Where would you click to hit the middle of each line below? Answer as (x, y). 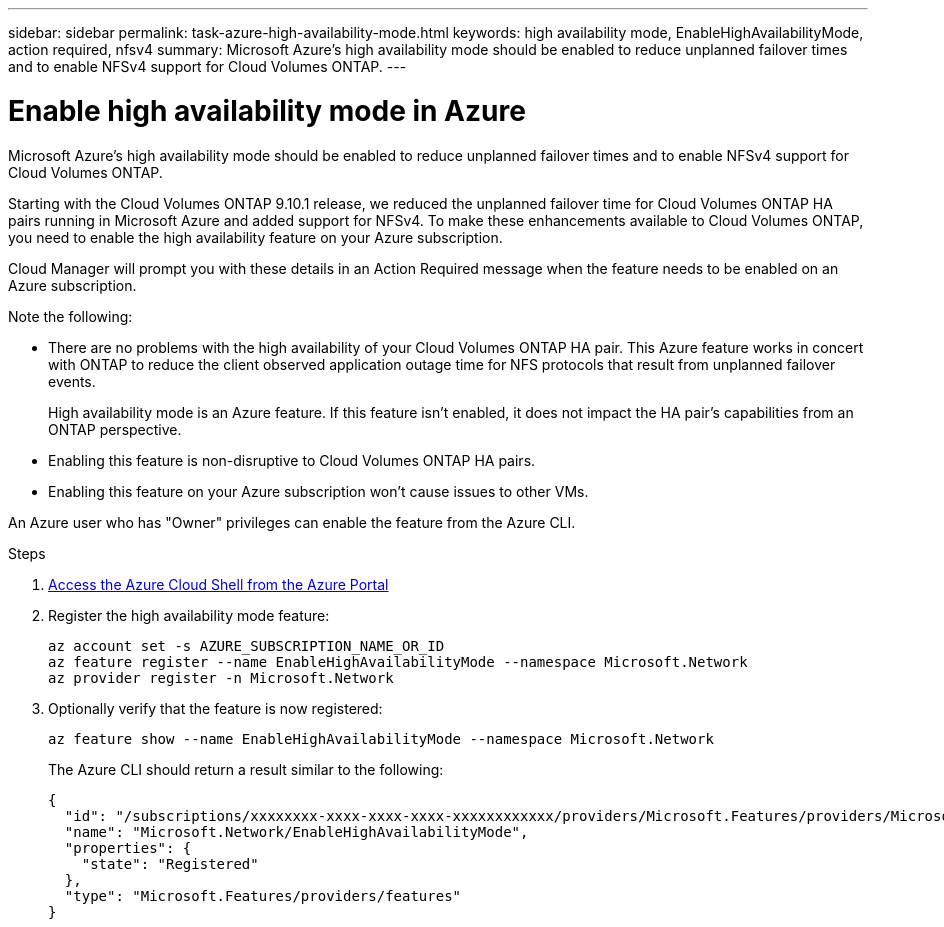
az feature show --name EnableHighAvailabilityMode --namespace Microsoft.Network (381, 738)
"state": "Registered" (170, 863)
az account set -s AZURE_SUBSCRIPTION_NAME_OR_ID (246, 645)
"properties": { (128, 847)
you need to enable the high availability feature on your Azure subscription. (255, 237)
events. (72, 381)
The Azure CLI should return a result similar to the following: (246, 769)
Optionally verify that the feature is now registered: (215, 708)
